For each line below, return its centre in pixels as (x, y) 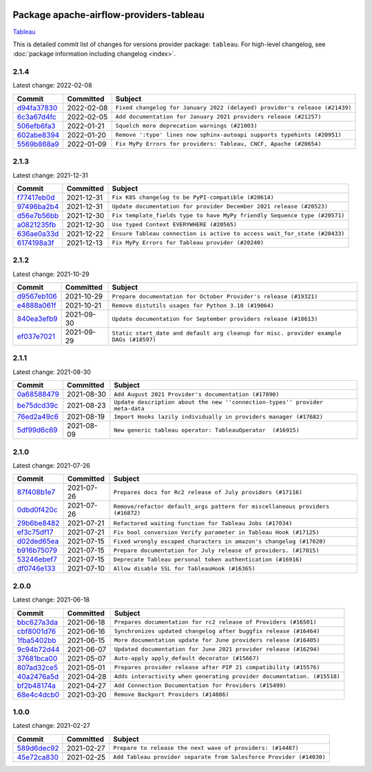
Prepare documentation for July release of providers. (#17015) (216, 550)
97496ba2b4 (38, 206)
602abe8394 (38, 135)
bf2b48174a (37, 685)
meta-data (129, 409)
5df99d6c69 (37, 430)
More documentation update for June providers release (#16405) (217, 641)
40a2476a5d (38, 676)
